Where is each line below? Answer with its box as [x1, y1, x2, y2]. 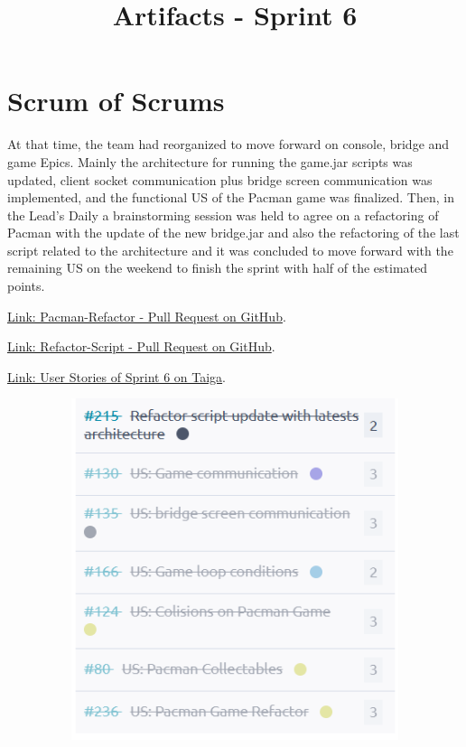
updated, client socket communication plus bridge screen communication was [7, 170, 433, 189]
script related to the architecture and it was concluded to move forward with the [7, 240, 453, 259]
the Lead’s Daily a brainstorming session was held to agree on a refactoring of [7, 205, 439, 224]
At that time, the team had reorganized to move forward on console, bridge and [7, 135, 450, 154]
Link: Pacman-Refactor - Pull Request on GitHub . [7, 306, 286, 325]
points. [7, 276, 45, 295]
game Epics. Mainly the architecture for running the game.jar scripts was [7, 152, 413, 171]
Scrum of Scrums [7, 82, 225, 119]
